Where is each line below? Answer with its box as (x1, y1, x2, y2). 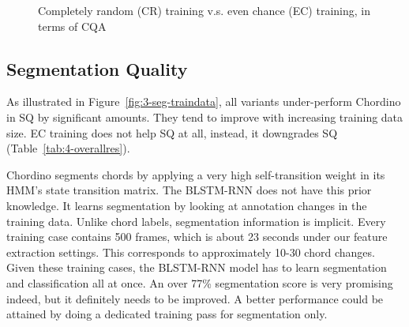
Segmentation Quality (6, 56, 188, 81)
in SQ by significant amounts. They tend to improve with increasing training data (6, 108, 403, 125)
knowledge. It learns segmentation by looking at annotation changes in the (6, 197, 367, 213)
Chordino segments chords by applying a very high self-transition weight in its (6, 166, 385, 182)
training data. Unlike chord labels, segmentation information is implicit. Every (6, 212, 386, 229)
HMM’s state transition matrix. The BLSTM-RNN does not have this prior (6, 182, 372, 198)
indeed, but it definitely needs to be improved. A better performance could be (6, 290, 384, 306)
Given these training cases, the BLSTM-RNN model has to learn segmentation (6, 259, 387, 276)
